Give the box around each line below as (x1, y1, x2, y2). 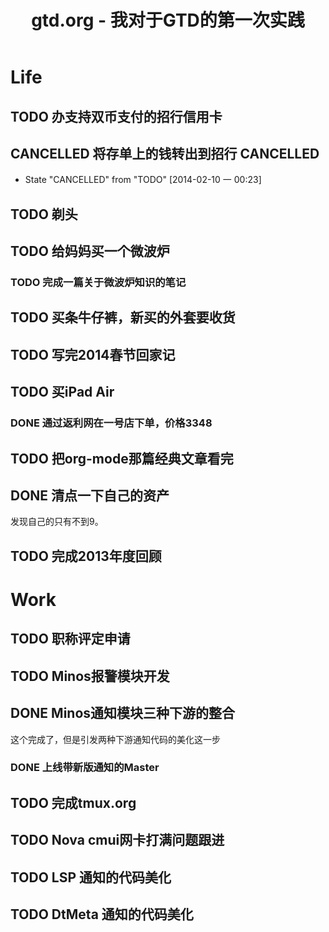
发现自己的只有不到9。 (10, 516, 104, 528)
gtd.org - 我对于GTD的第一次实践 (31, 9, 305, 32)
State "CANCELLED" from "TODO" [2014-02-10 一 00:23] (24, 174, 262, 186)
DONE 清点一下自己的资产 (10, 487, 170, 504)
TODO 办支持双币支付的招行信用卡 (10, 108, 223, 125)
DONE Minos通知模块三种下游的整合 (10, 705, 236, 722)
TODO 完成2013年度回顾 (10, 547, 162, 565)
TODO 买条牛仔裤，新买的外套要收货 (10, 309, 236, 326)
